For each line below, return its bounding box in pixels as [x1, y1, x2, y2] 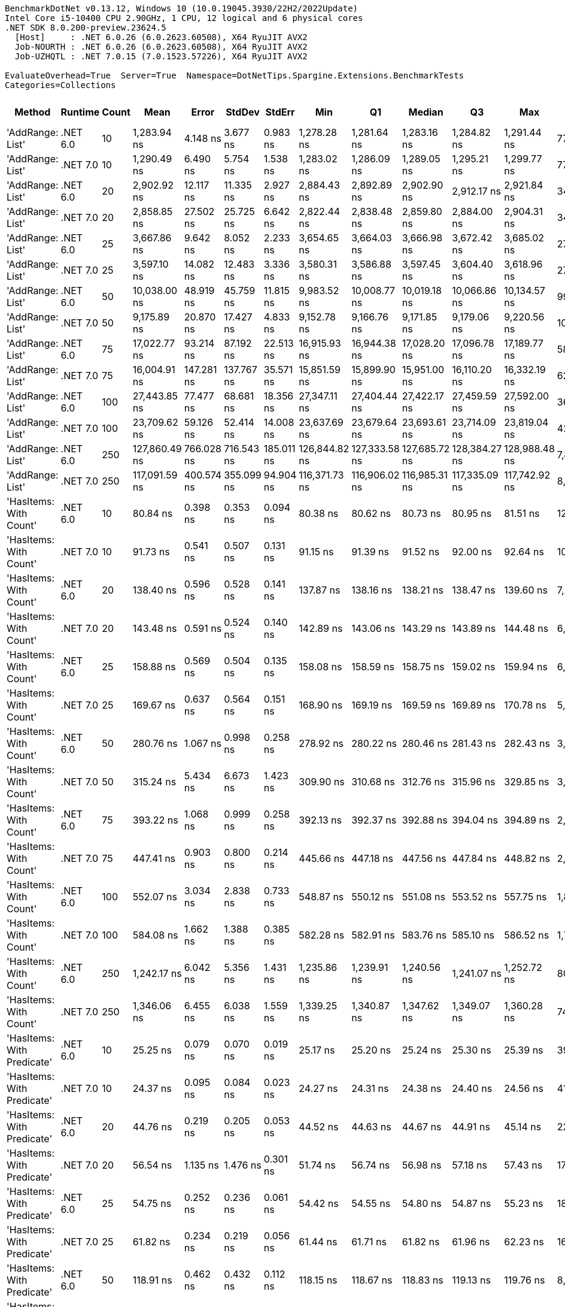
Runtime [60, 106, 100, 118]
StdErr [265, 106, 295, 118]
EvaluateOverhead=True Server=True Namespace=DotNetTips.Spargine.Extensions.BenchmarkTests [5, 71, 464, 80]
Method [14, 106, 51, 118]
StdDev [226, 106, 260, 118]
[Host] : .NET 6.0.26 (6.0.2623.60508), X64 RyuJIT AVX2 [14, 32, 308, 42]
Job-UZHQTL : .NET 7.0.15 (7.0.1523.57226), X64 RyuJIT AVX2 [14, 52, 308, 61]
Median [408, 106, 444, 118]
